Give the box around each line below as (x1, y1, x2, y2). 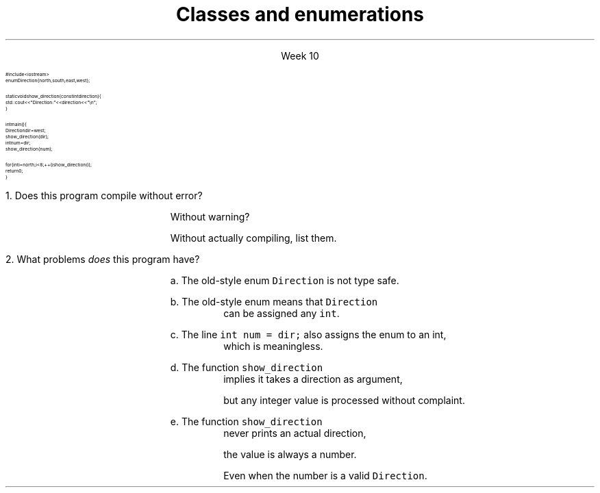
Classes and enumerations (175, 3, 425, 26)
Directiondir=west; (5, 127, 46, 134)
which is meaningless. (223, 340, 323, 352)
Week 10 (281, 49, 319, 62)
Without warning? (170, 210, 250, 223)
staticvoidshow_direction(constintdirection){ (5, 92, 101, 99)
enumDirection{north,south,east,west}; (5, 77, 90, 84)
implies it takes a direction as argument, (223, 372, 403, 385)
